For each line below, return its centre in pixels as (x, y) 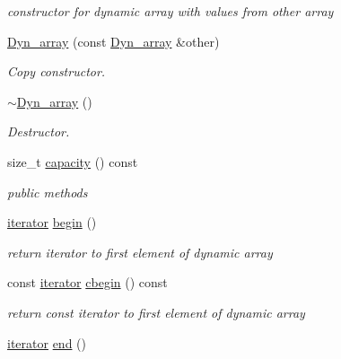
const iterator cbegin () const (87, 282)
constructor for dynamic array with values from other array (170, 11)
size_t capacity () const (73, 161)
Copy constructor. (57, 71)
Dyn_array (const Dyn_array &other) (114, 41)
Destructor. (39, 131)
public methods (48, 192)
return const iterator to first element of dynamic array (156, 312)
